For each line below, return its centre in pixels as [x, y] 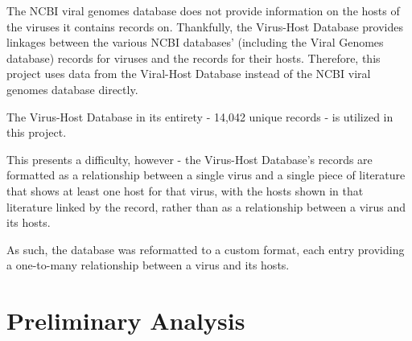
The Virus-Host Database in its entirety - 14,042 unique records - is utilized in [200, 116]
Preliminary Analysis [126, 320]
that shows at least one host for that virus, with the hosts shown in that [185, 190]
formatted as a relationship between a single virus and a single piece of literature [206, 175]
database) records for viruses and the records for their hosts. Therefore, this [194, 58]
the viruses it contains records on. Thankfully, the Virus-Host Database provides [205, 26]
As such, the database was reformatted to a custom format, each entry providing [206, 249]
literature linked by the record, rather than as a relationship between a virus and [206, 206]
